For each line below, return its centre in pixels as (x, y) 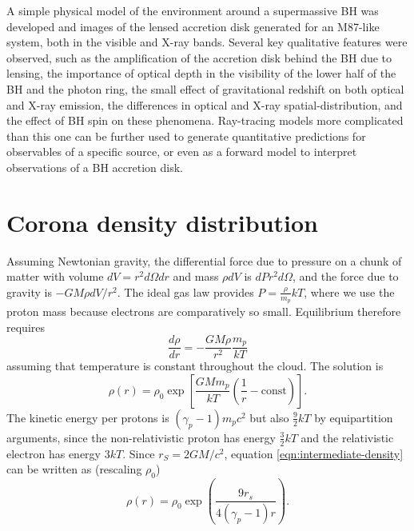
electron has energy (54, 453)
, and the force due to (345, 276)
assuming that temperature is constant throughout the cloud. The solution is (195, 366)
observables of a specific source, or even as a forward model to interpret (182, 152)
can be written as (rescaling (74, 469)
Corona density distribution (163, 222)
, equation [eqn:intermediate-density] (314, 453)
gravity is (29, 291)
